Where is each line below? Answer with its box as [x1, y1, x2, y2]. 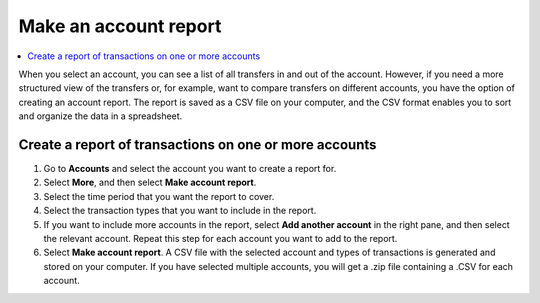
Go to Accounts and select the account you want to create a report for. [43, 163, 337, 175]
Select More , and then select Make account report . [43, 176, 257, 189]
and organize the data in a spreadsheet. [18, 110, 183, 122]
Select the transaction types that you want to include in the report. [43, 205, 317, 217]
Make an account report [18, 15, 222, 37]
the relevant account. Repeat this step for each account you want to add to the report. [43, 232, 398, 244]
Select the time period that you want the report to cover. [43, 190, 275, 202]
